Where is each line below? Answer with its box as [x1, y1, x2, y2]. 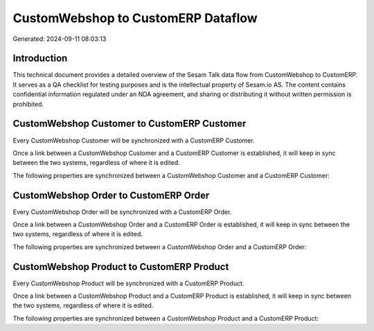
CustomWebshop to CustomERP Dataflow [12, 10, 258, 26]
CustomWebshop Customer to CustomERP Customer [12, 118, 247, 129]
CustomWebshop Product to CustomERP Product [12, 260, 229, 273]
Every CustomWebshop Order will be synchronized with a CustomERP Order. [12, 208, 232, 216]
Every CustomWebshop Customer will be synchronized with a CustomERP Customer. [12, 136, 256, 145]
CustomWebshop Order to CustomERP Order [12, 189, 210, 201]
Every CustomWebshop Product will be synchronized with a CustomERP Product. [12, 279, 244, 287]
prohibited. [12, 100, 44, 108]
